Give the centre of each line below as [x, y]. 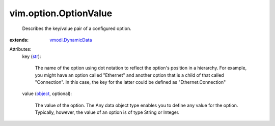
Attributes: [20, 49]
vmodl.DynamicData [71, 40]
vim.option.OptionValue [61, 13]
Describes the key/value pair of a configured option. [77, 28]
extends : [19, 40]
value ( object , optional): [47, 93]
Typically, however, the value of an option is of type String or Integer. [107, 112]
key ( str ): [32, 56]
